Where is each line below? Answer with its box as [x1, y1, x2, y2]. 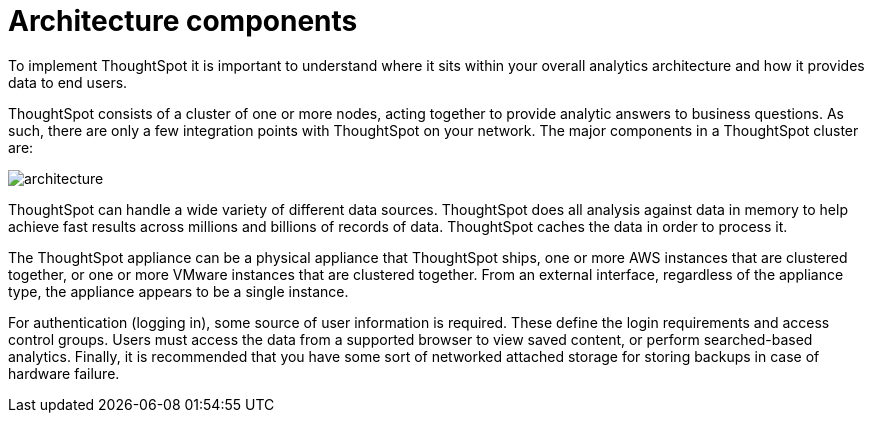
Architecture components [8, 4, 358, 38]
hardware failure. [8, 364, 120, 382]
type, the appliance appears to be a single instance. [8, 282, 349, 300]
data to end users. [8, 73, 128, 91]
